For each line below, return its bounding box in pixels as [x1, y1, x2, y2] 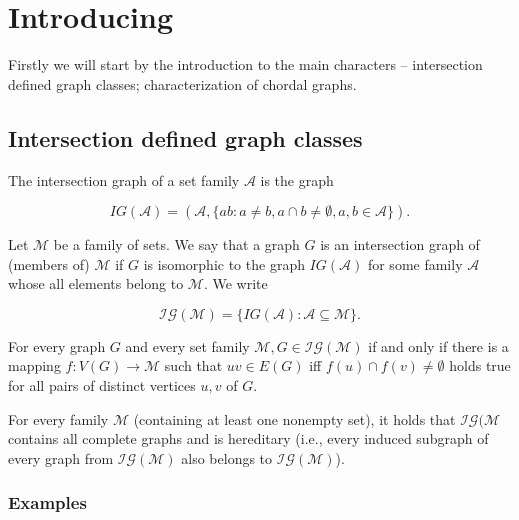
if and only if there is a [368, 335, 509, 356]
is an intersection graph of [320, 234, 480, 255]
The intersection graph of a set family [8, 169, 240, 190]
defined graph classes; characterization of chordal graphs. [8, 73, 357, 94]
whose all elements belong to [8, 273, 184, 294]
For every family [8, 408, 109, 429]
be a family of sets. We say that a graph [53, 234, 300, 255]
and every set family [125, 335, 250, 356]
